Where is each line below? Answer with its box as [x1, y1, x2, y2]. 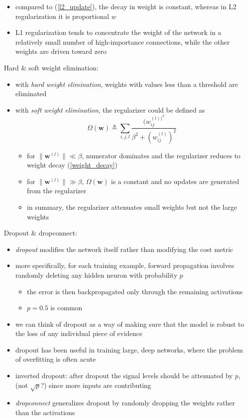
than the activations [15, 407, 75, 418]
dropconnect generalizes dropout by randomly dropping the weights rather [15, 398, 235, 408]
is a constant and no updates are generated [111, 176, 239, 186]
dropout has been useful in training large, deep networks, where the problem [15, 344, 243, 354]
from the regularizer [27, 185, 86, 196]
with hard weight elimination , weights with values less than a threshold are [15, 79, 238, 89]
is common [50, 302, 83, 313]
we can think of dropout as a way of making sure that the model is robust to [15, 318, 244, 329]
